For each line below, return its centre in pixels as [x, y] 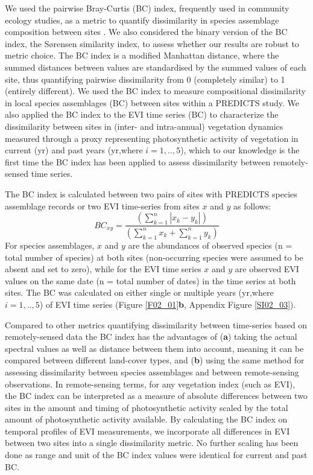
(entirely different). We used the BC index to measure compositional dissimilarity [155, 91]
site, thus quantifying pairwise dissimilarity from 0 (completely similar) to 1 [145, 79]
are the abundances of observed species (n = [210, 245]
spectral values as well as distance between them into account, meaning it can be [154, 348]
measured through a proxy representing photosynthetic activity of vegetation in [152, 138]
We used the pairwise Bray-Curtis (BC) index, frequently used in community [147, 8]
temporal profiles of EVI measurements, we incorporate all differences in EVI [147, 431]
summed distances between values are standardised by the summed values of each [156, 67]
